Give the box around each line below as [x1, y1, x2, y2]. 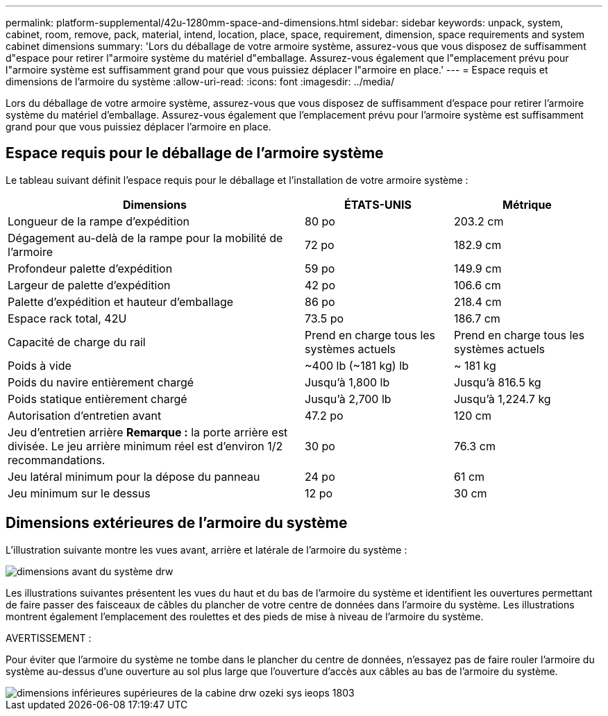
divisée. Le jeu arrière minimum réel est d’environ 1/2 [8, 438, 283, 453]
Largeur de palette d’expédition [8, 278, 171, 292]
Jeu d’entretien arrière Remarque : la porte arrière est [8, 425, 288, 439]
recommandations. [8, 452, 105, 467]
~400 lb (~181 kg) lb [305, 358, 409, 373]
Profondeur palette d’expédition [8, 261, 173, 275]
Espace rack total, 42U [8, 311, 127, 325]
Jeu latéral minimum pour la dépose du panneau [8, 469, 260, 484]
